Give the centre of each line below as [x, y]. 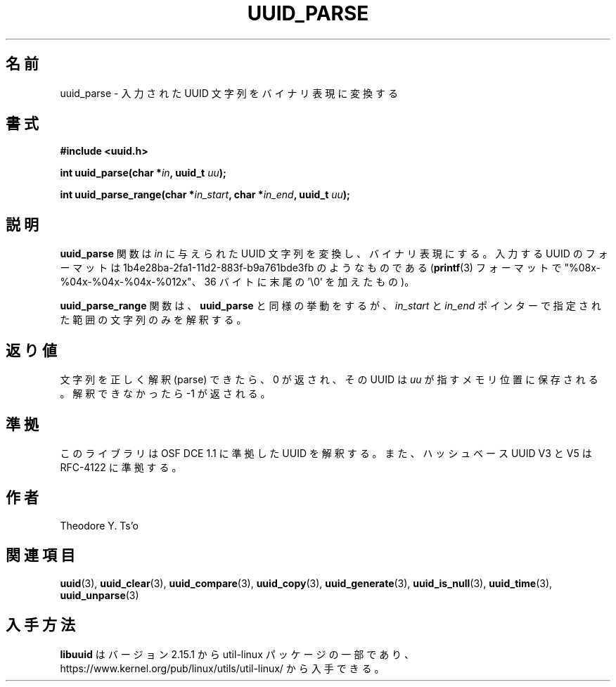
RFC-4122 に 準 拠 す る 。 [121, 467]
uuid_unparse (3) [100, 595]
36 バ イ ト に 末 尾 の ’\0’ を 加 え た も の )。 [309, 282]
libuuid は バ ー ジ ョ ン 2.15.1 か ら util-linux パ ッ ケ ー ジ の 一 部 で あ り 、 [237, 654]
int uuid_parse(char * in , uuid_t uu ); [143, 173]
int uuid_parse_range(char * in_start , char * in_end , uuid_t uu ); [205, 195]
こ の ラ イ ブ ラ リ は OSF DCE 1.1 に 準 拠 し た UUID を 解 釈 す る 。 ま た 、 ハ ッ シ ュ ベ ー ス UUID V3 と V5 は [326, 453]
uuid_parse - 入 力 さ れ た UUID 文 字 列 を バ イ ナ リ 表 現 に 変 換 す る [229, 93]
